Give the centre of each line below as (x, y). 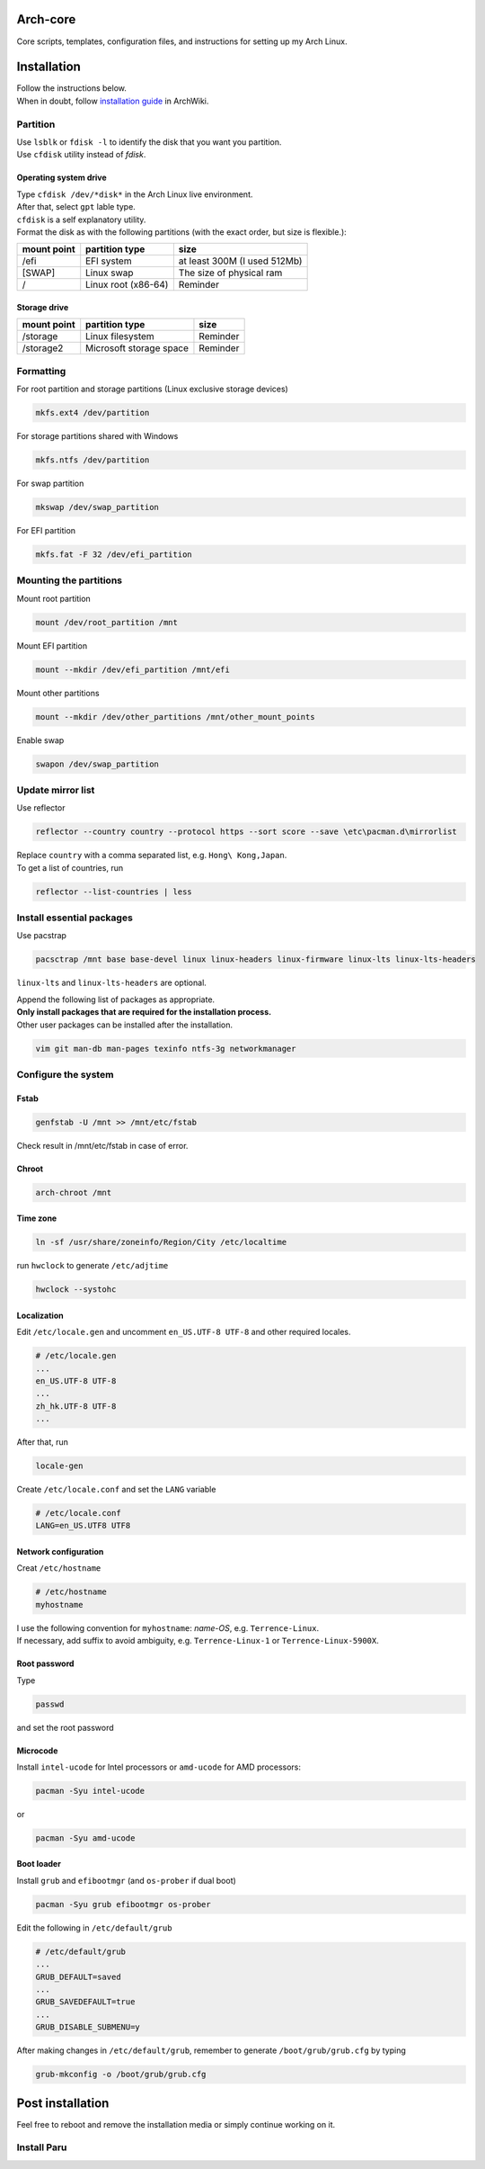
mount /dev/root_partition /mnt (107, 622)
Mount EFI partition (52, 645)
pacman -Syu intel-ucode (90, 1791)
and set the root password (65, 1727)
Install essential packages (75, 918)
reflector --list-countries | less (114, 892)
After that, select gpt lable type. (76, 207)
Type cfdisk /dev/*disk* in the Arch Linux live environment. (135, 194)
